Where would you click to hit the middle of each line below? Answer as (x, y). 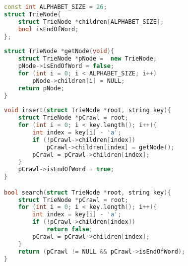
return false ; (69, 230)
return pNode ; (41, 88)
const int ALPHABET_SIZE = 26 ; (56, 7)
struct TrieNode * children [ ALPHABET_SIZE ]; (91, 22)
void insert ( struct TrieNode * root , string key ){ (88, 110)
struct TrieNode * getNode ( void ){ (59, 51)
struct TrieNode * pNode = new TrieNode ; (87, 59)
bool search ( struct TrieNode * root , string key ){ (88, 192)
